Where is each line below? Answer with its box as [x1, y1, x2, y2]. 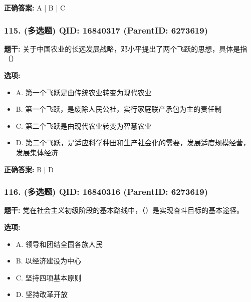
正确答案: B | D [4, 164, 54, 174]
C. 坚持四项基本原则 [16, 272, 82, 282]
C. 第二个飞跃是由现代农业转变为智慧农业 [16, 120, 152, 131]
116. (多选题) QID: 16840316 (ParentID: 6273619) [4, 185, 208, 198]
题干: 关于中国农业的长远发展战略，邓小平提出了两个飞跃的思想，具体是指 [4, 43, 247, 54]
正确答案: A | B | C [4, 3, 66, 13]
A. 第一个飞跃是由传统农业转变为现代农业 [16, 87, 152, 97]
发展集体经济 [16, 147, 58, 157]
